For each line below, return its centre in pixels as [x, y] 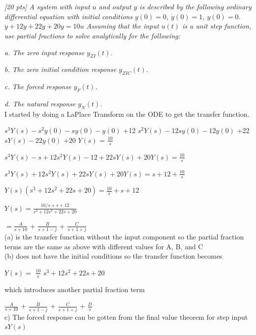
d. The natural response [40, 103]
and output [115, 7]
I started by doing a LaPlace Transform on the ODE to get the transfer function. [127, 114]
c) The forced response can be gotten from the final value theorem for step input [126, 317]
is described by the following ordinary [195, 7]
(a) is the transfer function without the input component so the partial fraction [124, 237]
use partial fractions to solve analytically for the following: [92, 35]
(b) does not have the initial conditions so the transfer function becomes [113, 256]
